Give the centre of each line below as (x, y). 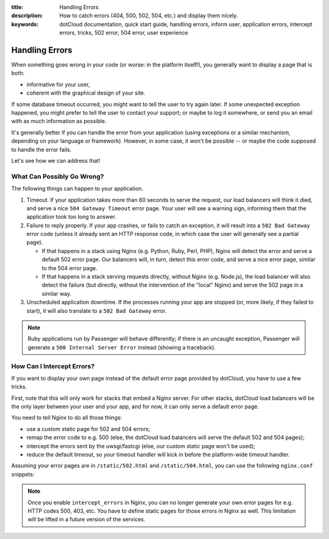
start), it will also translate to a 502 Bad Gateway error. (97, 310)
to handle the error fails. (41, 149)
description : (27, 16)
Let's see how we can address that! (56, 160)
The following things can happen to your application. (77, 188)
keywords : (25, 24)
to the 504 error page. (69, 268)
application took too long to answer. (72, 217)
